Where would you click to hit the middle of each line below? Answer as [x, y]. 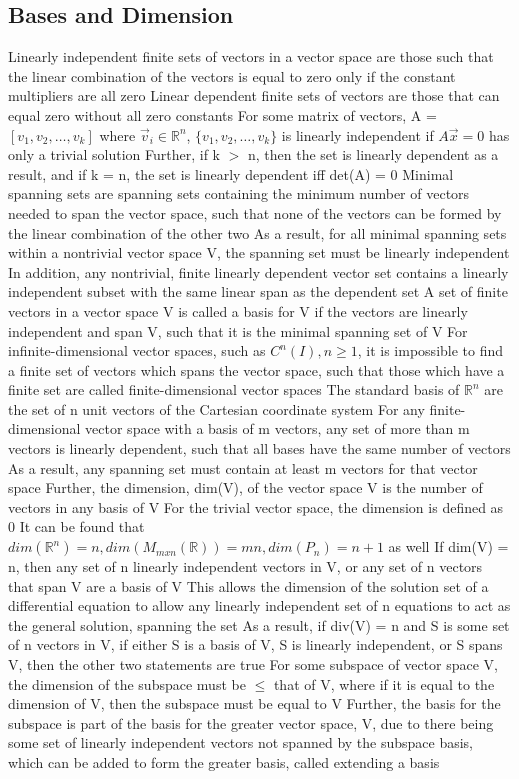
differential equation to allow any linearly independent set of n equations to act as [259, 605]
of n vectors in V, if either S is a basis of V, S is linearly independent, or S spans [255, 644]
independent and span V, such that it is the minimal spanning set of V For [238, 330]
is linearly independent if [357, 134]
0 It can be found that [76, 526]
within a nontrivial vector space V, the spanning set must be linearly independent [259, 252]
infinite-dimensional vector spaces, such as [137, 350]
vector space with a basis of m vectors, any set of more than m [277, 428]
